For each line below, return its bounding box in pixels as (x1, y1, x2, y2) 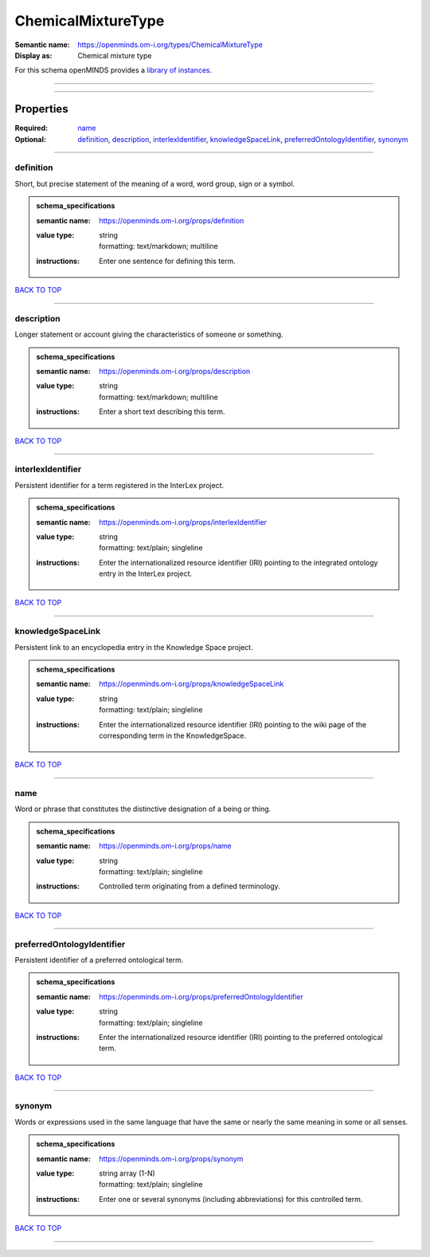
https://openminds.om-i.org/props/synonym (99, 1153, 244, 1164)
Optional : (14, 134, 47, 144)
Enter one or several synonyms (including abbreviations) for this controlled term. (99, 1194, 363, 1204)
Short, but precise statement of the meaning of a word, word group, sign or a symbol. (14, 179, 295, 188)
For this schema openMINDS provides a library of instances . (14, 65, 213, 75)
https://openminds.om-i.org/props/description (99, 367, 251, 376)
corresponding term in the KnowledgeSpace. (99, 731, 247, 740)
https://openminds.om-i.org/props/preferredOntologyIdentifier (99, 991, 304, 1001)
